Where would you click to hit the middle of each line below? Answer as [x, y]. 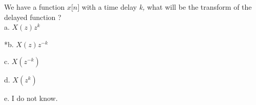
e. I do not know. [31, 98]
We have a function [35, 7]
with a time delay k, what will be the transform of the [167, 7]
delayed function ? [33, 17]
